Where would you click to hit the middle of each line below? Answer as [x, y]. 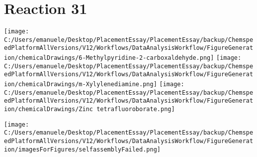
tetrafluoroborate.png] [136, 109]
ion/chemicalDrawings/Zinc [48, 109]
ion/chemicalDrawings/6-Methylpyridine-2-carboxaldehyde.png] [109, 58]
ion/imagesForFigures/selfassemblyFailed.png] [82, 149]
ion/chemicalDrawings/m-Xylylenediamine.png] [81, 84]
